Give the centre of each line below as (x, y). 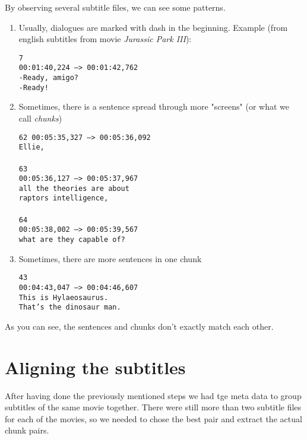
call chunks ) (40, 118)
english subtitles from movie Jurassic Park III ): (105, 39)
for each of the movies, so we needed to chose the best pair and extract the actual (153, 418)
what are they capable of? (72, 240)
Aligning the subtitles (95, 367)
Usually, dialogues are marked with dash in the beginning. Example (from (153, 27)
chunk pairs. (27, 430)
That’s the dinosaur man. (70, 307)
